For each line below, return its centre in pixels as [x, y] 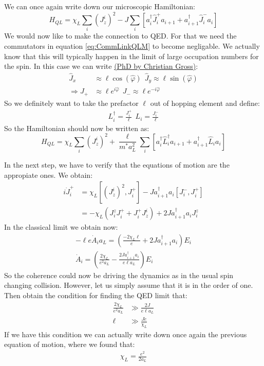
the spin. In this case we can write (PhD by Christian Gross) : [101, 66]
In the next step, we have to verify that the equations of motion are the [117, 164]
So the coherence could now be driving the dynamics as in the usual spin [119, 275]
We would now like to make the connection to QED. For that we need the [120, 36]
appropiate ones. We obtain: [49, 175]
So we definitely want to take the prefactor [71, 103]
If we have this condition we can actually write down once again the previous [126, 334]
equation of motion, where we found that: [70, 344]
